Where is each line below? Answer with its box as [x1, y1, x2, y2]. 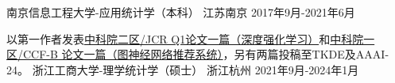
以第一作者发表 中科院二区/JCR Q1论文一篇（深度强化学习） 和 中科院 [6, 30, 364, 47]
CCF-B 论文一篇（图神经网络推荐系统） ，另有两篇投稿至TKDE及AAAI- [22, 46, 389, 62]
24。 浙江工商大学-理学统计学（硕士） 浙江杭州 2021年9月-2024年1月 [6, 61, 359, 77]
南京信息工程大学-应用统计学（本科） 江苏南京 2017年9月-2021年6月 [6, 4, 355, 20]
